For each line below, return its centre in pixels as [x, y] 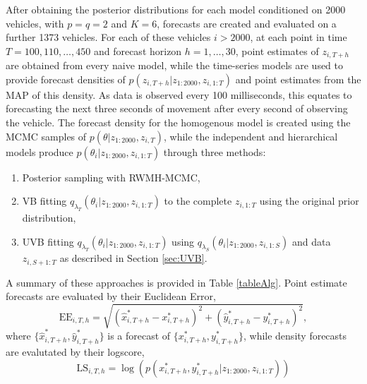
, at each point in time [299, 37]
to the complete [198, 201]
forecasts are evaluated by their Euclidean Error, [111, 296]
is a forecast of [139, 336]
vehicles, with [35, 23]
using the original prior [309, 201]
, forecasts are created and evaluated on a [247, 23]
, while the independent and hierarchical [251, 136]
